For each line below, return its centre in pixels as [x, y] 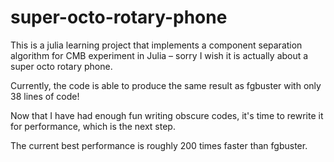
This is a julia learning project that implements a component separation [156, 45]
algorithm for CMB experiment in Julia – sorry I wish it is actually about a [159, 55]
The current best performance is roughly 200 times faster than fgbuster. [159, 145]
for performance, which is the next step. [93, 126]
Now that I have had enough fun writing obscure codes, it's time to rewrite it [167, 115]
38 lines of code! [45, 96]
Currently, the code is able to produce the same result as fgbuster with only [166, 85]
